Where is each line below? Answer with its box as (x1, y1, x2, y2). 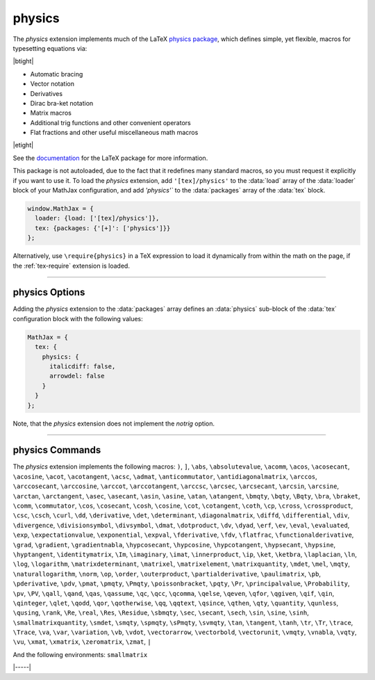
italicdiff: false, (49, 362, 116, 370)
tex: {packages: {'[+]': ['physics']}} (35, 224, 171, 232)
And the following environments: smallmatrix (12, 650, 148, 658)
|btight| (12, 57, 34, 65)
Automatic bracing (30, 70, 83, 78)
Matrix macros (30, 108, 72, 118)
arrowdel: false (49, 372, 105, 380)
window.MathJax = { (27, 205, 94, 212)
